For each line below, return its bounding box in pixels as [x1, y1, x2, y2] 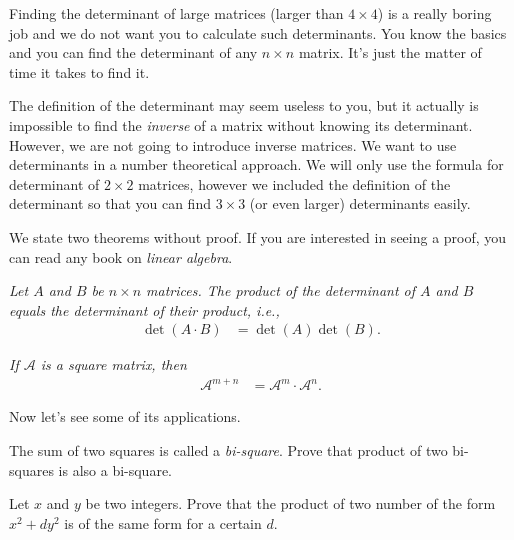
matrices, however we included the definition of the [138, 173, 451, 194]
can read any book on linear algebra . [9, 246, 233, 267]
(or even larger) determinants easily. [249, 193, 471, 214]
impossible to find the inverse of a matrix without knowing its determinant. [9, 114, 473, 135]
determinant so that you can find [9, 193, 211, 214]
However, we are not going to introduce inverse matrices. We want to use [9, 134, 457, 155]
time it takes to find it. [9, 61, 150, 82]
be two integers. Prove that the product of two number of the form [85, 493, 496, 514]
